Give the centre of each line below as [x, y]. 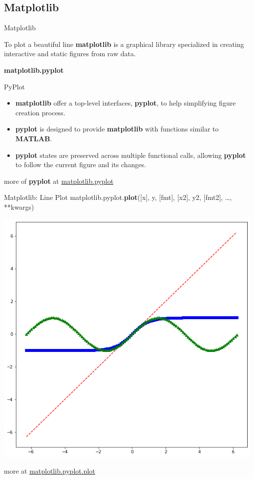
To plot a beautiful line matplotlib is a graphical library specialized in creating [124, 44]
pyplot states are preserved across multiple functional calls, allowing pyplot [131, 155]
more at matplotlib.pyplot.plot [50, 470]
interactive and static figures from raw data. [70, 54]
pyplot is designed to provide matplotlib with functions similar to [117, 129]
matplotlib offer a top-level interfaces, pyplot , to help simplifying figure [126, 103]
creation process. [40, 112]
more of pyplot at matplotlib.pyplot [59, 181]
